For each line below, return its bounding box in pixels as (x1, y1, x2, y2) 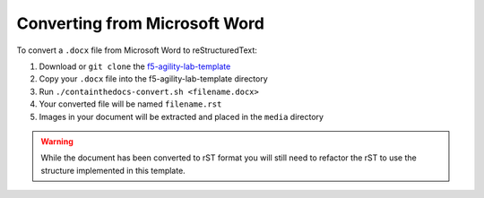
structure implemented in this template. (40, 165, 186, 176)
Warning (40, 135, 73, 147)
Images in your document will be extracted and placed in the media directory (39, 111, 324, 122)
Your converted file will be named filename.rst (39, 99, 222, 109)
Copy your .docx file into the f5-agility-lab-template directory (39, 73, 268, 84)
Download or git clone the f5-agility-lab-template (39, 61, 231, 72)
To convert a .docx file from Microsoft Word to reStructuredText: (16, 45, 257, 56)
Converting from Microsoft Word (16, 13, 264, 33)
